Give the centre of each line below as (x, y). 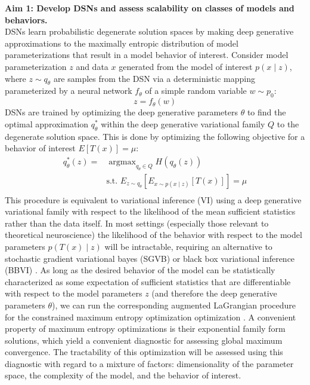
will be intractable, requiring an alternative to (188, 246)
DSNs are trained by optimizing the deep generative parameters (121, 112)
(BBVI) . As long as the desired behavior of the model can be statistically (140, 270)
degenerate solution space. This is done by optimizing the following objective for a (155, 136)
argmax (122, 162)
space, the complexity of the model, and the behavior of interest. (123, 375)
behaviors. (26, 19)
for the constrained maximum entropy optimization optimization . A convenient (151, 317)
